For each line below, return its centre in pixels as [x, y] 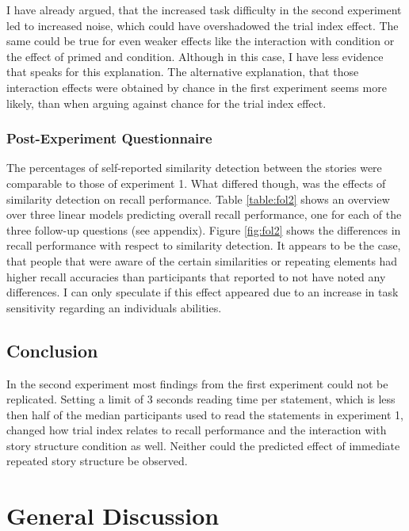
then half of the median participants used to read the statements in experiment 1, [205, 414]
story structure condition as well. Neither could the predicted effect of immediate [203, 445]
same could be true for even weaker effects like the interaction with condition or [201, 41]
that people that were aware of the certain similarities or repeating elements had [202, 260]
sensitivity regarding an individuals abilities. [114, 307]
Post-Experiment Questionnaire [109, 138]
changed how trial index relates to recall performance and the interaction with [197, 430]
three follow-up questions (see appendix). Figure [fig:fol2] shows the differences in [204, 229]
